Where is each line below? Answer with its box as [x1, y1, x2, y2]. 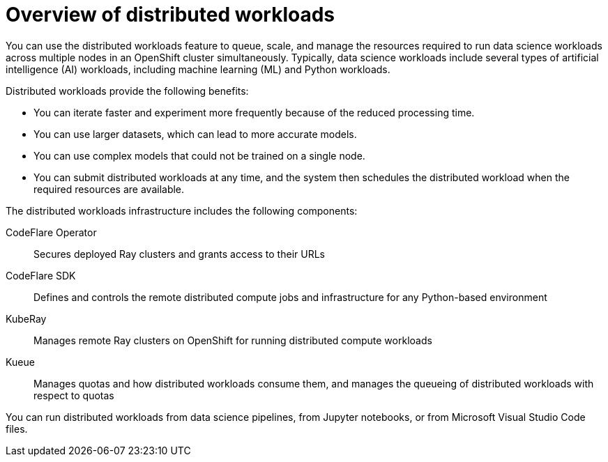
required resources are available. [33, 183, 185, 195]
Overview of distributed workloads [6, 3, 335, 26]
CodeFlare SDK [6, 269, 76, 282]
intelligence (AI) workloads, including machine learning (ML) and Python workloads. [6, 63, 390, 75]
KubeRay [6, 312, 47, 325]
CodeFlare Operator [6, 226, 97, 238]
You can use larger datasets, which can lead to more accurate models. [33, 128, 357, 140]
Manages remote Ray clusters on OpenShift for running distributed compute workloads [33, 334, 432, 346]
